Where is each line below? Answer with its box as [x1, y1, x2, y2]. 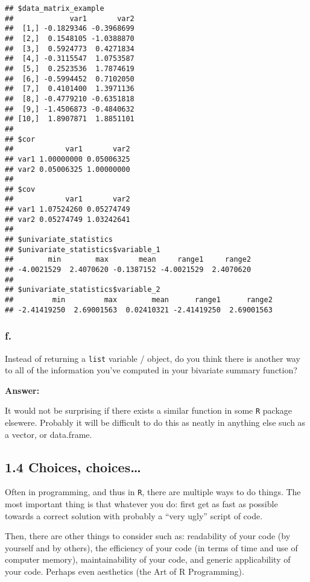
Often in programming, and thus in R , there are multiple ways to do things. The [5, 486, 301, 498]
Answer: [5, 384, 40, 396]
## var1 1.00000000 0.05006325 [5, 154, 130, 163]
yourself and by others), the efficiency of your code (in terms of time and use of [5, 541, 298, 554]
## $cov [5, 185, 36, 194]
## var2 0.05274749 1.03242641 [5, 215, 130, 224]
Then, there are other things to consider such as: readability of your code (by [5, 530, 291, 542]
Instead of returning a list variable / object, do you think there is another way [5, 352, 300, 364]
